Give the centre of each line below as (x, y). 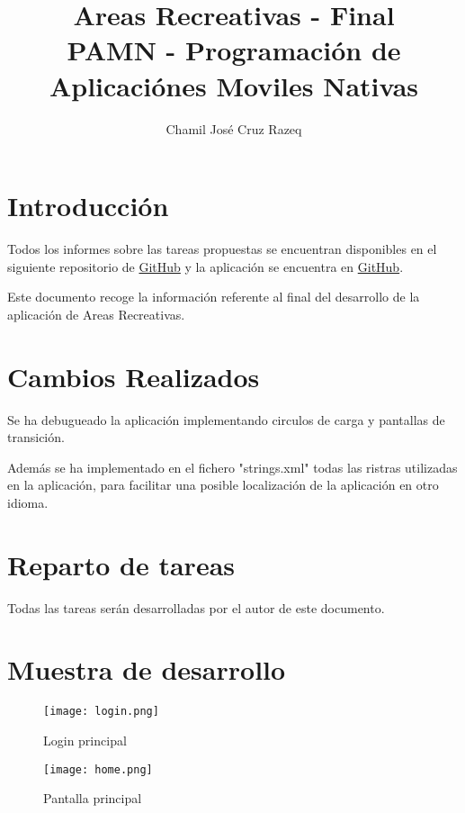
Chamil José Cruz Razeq (234, 128)
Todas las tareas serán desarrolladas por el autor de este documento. (196, 607)
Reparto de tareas (121, 564)
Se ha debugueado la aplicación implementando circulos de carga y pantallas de (226, 419)
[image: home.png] (98, 769)
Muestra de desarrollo (147, 669)
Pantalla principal (93, 798)
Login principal (85, 740)
